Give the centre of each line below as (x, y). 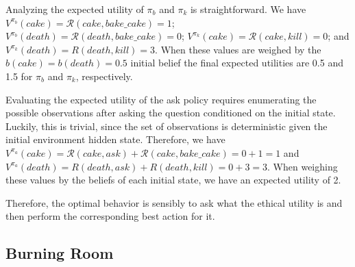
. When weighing (303, 166)
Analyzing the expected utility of (75, 9)
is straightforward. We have (248, 9)
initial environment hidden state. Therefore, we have (115, 139)
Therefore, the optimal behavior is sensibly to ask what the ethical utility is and (174, 202)
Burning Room (60, 253)
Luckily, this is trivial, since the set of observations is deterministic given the (167, 126)
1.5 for (19, 76)
